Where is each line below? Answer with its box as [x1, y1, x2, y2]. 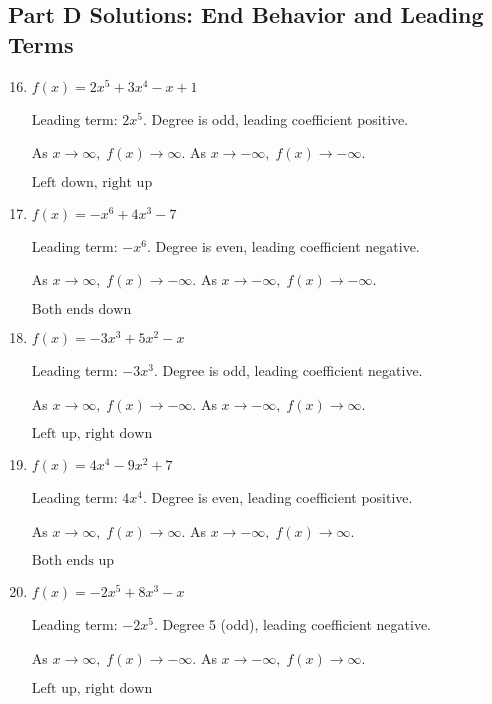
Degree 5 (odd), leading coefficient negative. [162, 614, 431, 635]
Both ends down [31, 302, 132, 317]
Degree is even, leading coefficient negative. [155, 235, 420, 256]
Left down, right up [31, 175, 153, 190]
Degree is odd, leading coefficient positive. [151, 108, 409, 129]
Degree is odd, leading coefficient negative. [162, 359, 423, 380]
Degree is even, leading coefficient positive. [151, 487, 413, 508]
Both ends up [31, 554, 115, 569]
